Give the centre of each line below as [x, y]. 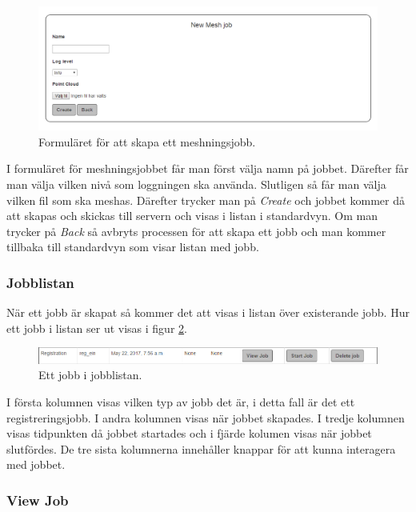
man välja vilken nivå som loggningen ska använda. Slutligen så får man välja [196, 184]
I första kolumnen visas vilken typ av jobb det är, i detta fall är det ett [181, 401]
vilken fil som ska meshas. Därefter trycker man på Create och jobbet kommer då [206, 200]
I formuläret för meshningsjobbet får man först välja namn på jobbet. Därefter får [208, 168]
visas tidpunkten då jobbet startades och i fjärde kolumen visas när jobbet [189, 433]
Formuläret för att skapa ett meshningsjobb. [147, 141]
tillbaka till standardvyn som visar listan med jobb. [133, 247]
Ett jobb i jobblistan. [90, 375]
